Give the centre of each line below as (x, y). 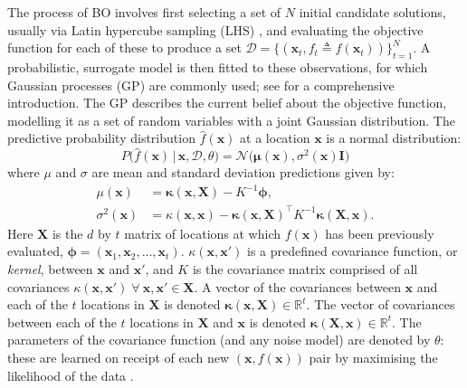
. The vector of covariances (381, 304)
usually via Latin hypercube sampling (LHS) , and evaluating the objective (215, 29)
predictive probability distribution (101, 138)
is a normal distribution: (394, 138)
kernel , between (50, 269)
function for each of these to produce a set (124, 47)
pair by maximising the (373, 357)
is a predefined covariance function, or (353, 251)
